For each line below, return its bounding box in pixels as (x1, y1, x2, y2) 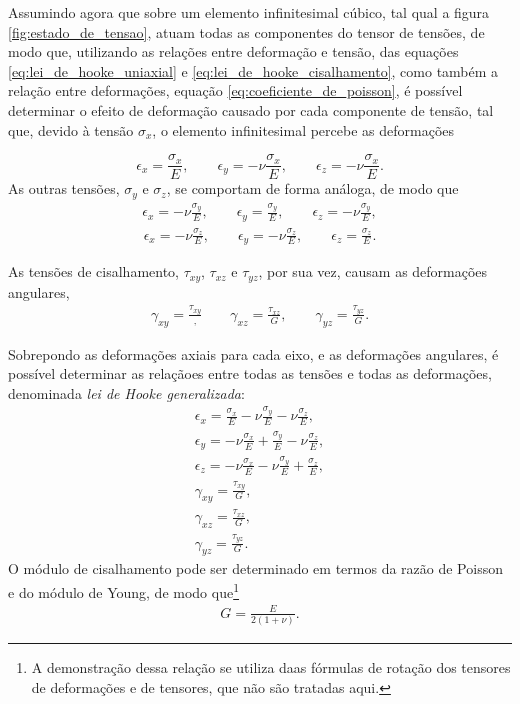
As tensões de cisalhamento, (8, 261, 179, 282)
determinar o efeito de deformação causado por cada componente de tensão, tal (8, 99, 494, 120)
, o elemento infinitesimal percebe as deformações (152, 119, 455, 140)
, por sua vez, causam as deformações (258, 261, 488, 282)
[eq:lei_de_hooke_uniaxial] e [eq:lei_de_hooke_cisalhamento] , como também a (8, 60, 499, 81)
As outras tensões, (8, 178, 120, 199)
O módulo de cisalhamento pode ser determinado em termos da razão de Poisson (8, 558, 503, 579)
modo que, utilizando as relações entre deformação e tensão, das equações (8, 41, 459, 62)
